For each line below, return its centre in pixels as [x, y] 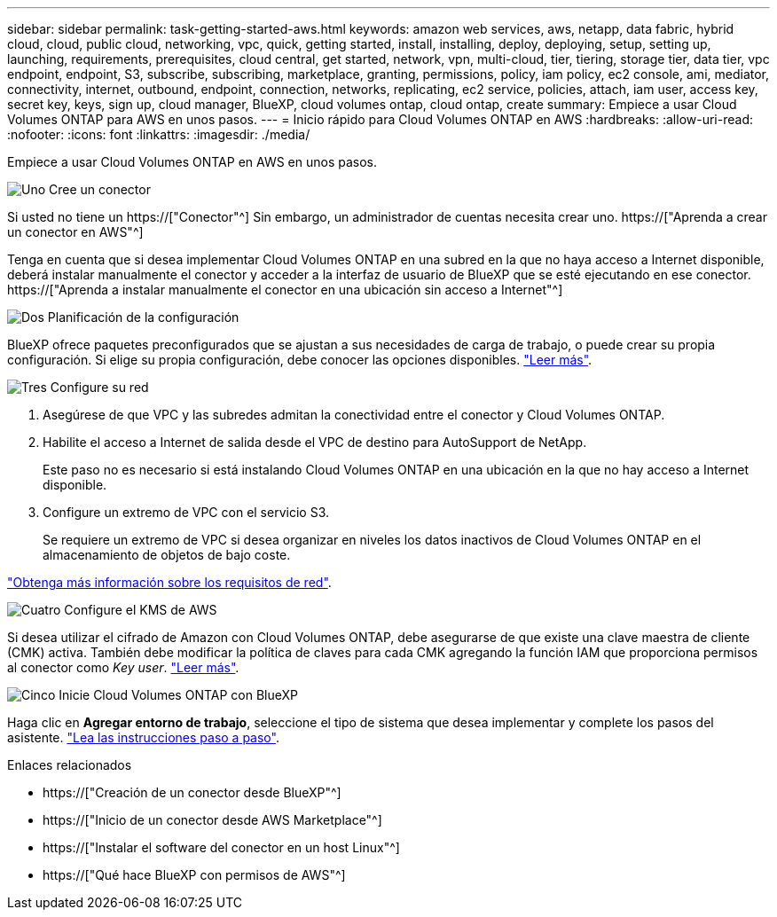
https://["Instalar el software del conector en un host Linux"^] [221, 847]
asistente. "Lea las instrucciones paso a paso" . [143, 737]
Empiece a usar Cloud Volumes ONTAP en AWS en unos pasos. [192, 162]
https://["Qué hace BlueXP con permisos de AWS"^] [194, 875]
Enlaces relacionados [70, 765]
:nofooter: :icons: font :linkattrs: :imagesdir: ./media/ [159, 134]
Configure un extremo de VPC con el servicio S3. [186, 512]
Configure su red [99, 387]
